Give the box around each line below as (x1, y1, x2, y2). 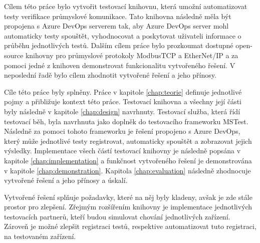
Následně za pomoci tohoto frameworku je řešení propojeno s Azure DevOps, (4, 126, 240, 136)
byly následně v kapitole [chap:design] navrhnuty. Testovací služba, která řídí (4, 106, 240, 116)
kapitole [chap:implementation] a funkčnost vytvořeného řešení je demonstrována (4, 155, 252, 165)
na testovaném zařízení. (4, 231, 76, 241)
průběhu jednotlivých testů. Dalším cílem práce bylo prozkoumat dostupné (4, 40, 233, 51)
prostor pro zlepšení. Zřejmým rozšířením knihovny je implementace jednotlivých (4, 201, 252, 212)
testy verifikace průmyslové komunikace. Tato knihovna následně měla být (4, 11, 231, 21)
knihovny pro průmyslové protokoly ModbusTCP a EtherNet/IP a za (25, 50, 238, 60)
